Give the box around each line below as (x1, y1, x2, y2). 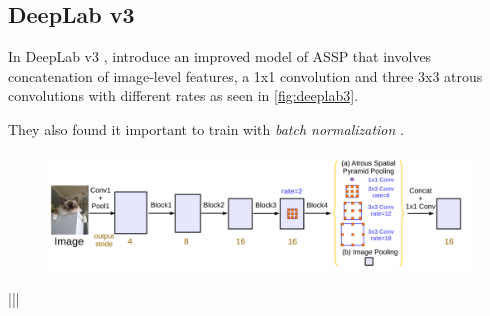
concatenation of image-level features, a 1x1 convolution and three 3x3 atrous (8, 65, 483, 86)
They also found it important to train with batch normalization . (8, 118, 404, 139)
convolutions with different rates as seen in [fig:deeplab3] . (8, 85, 359, 106)
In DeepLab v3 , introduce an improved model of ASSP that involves (8, 46, 432, 67)
